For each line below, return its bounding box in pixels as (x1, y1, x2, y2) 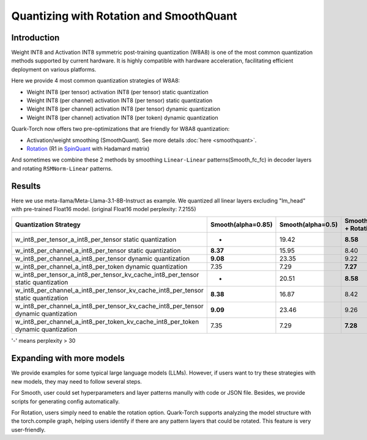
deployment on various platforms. (11, 65, 97, 73)
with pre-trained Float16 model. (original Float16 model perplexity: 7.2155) (11, 206, 196, 213)
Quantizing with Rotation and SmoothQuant (11, 9, 237, 23)
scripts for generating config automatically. (11, 398, 120, 405)
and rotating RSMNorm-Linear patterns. (11, 165, 113, 172)
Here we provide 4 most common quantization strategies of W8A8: (11, 77, 180, 84)
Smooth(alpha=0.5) (279, 220, 338, 229)
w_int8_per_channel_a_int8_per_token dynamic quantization (15, 263, 188, 271)
